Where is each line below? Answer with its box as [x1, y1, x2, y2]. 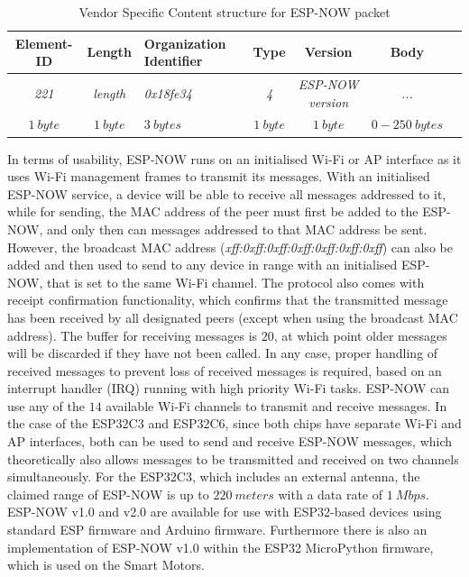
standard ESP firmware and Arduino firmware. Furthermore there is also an [7, 520, 428, 539]
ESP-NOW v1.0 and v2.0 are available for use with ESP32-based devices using [7, 502, 442, 521]
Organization [143, 33, 226, 52]
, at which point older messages [273, 325, 447, 344]
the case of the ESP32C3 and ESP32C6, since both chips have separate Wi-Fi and [7, 414, 462, 433]
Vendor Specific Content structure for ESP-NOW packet [78, 3, 391, 21]
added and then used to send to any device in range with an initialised [7, 255, 398, 274]
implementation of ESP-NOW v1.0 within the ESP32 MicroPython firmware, [7, 537, 434, 556]
